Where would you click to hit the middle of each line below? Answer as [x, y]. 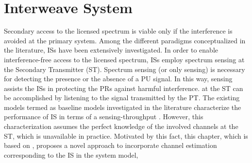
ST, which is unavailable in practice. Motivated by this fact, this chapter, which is [126, 136]
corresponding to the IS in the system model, [71, 154]
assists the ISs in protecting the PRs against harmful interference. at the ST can [124, 88]
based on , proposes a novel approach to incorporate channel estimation [110, 145]
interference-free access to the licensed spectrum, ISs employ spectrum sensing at [124, 59]
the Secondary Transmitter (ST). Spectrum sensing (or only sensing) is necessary [125, 69]
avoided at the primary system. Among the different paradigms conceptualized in [125, 40]
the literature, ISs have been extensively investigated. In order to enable [111, 50]
